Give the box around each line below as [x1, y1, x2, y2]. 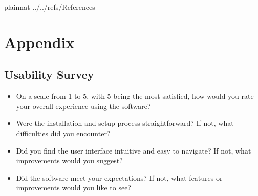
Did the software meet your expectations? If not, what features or [16, 172, 223, 183]
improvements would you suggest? [16, 155, 123, 166]
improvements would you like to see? [16, 182, 131, 193]
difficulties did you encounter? [16, 127, 111, 138]
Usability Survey [4, 67, 94, 82]
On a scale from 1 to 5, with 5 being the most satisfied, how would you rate [16, 91, 254, 101]
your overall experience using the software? [16, 100, 151, 111]
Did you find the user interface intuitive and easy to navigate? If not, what [16, 145, 251, 156]
